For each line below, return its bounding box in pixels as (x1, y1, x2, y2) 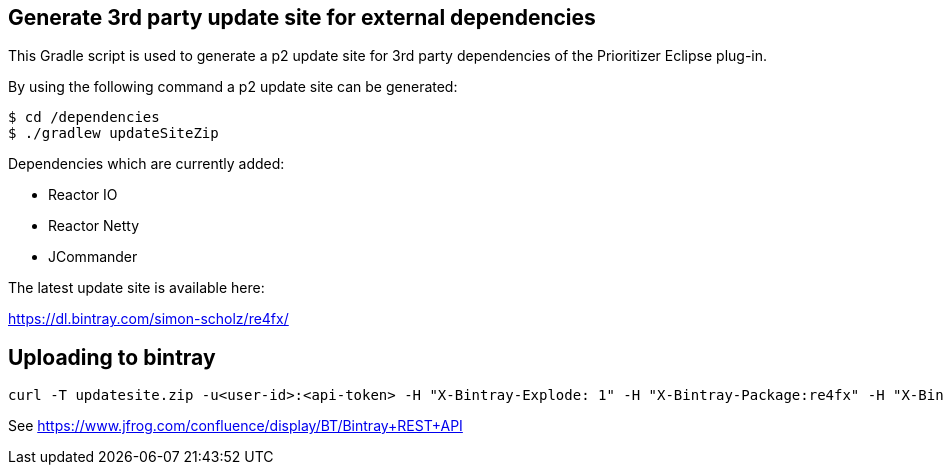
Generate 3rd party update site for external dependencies (8, 5, 596, 30)
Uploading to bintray (8, 344, 216, 370)
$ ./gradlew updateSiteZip (8, 125, 219, 142)
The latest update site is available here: (8, 279, 265, 297)
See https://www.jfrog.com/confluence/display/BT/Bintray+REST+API (8, 417, 463, 435)
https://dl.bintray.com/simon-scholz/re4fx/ (8, 310, 289, 328)
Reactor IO (48, 186, 118, 204)
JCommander (48, 248, 138, 266)
